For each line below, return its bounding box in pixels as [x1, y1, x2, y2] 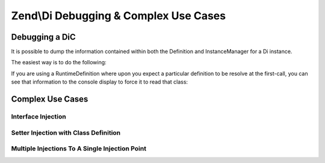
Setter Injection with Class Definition [11, 128, 121, 137]
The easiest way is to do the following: [11, 59, 107, 66]
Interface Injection [11, 112, 66, 121]
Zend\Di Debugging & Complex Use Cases [11, 9, 226, 22]
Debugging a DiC [11, 32, 76, 42]
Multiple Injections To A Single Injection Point [11, 144, 147, 153]
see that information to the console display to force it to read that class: [11, 78, 188, 85]
